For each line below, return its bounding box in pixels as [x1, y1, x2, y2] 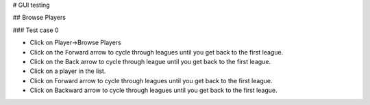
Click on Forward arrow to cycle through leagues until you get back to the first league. [29, 76, 273, 85]
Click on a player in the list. [29, 67, 106, 75]
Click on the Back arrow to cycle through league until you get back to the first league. [29, 57, 271, 65]
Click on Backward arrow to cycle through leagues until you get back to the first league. [29, 86, 277, 95]
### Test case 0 [12, 26, 59, 34]
